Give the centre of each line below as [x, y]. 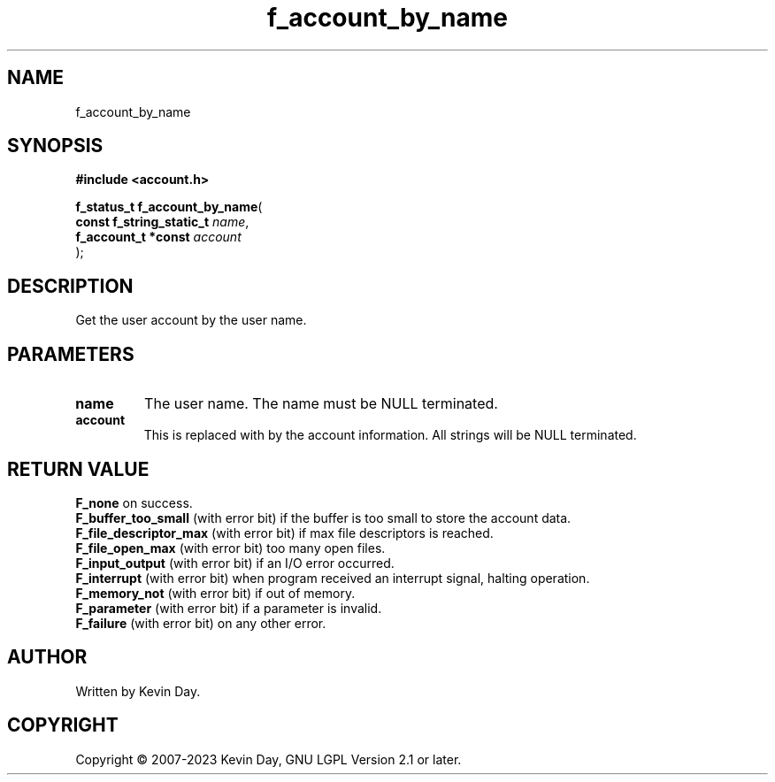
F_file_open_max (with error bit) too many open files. [230, 548]
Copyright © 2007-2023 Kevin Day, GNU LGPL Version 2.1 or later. [269, 759]
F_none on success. [134, 502]
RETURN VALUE [78, 469]
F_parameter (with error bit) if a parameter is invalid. [229, 608]
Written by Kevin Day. [138, 691]
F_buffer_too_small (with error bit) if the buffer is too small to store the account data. [323, 517]
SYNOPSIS [55, 146]
